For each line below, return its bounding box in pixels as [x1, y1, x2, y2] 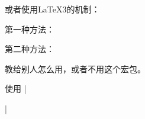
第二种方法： [5, 43, 54, 55]
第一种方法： [5, 22, 54, 35]
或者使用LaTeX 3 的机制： [5, 3, 100, 15]
